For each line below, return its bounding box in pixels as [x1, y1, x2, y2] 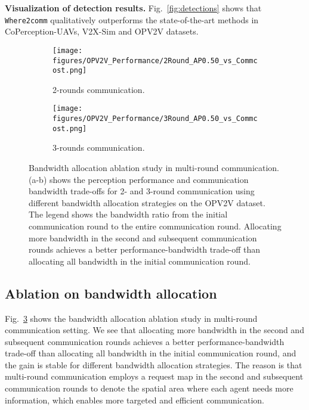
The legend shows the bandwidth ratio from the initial [29, 208, 228, 220]
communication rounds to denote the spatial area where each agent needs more [5, 382, 293, 395]
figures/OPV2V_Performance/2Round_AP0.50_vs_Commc [52, 56, 258, 65]
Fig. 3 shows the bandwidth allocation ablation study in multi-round [5, 312, 258, 324]
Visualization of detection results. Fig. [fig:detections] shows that [5, 2, 262, 14]
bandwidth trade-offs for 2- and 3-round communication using [29, 185, 255, 197]
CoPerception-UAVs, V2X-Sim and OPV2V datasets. [5, 25, 199, 38]
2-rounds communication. [52, 83, 145, 95]
